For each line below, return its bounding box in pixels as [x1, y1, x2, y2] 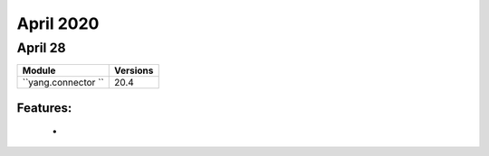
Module [22, 64, 56, 77]
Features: [16, 100, 72, 115]
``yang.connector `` [22, 77, 104, 89]
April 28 [16, 40, 67, 56]
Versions [113, 64, 154, 77]
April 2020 [16, 14, 100, 33]
